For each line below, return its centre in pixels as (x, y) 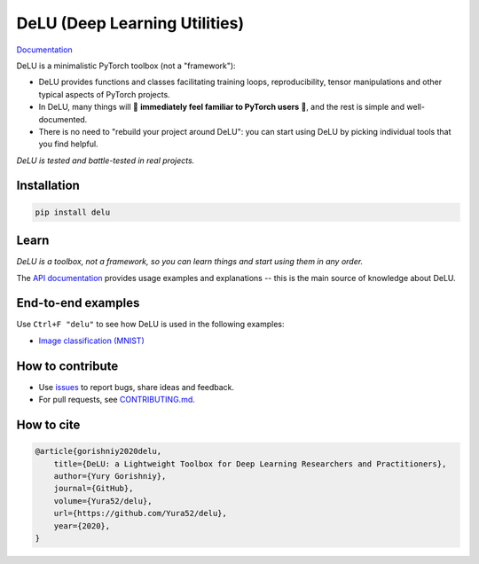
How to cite (48, 424)
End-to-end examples (78, 303)
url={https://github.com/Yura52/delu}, (141, 513)
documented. (63, 119)
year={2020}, (82, 526)
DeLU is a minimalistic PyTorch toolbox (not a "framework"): (126, 66)
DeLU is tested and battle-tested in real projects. (106, 161)
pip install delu (73, 212)
